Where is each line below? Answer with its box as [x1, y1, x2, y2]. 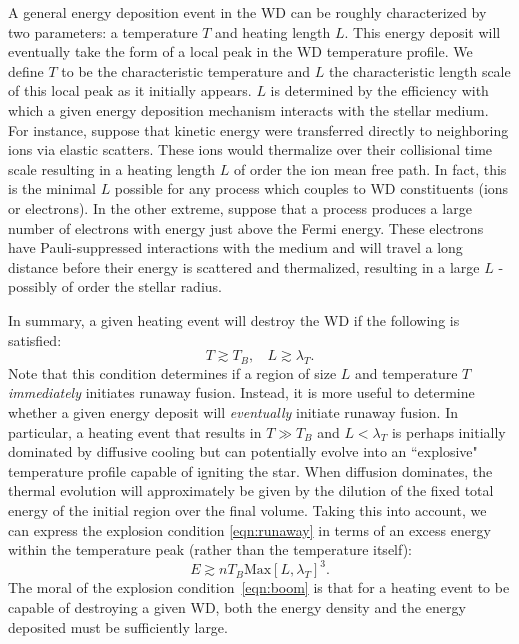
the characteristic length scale [328, 60, 511, 81]
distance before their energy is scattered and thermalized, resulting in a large [8, 256, 480, 277]
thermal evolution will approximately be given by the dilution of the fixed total [8, 480, 494, 501]
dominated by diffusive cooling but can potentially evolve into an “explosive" [8, 441, 478, 462]
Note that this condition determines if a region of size [8, 362, 337, 383]
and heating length [215, 21, 331, 42]
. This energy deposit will [344, 21, 501, 42]
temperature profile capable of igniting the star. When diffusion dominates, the [8, 460, 493, 481]
